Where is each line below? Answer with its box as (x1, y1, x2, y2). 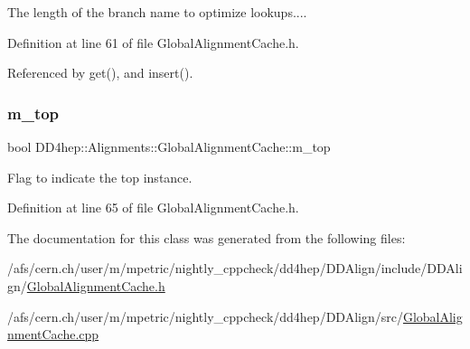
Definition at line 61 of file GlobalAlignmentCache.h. (7, 33, 299, 52)
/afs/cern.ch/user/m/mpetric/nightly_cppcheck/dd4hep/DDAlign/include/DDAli (7, 259, 463, 278)
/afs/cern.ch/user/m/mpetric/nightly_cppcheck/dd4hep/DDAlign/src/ (7, 307, 403, 325)
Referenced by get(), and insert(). (7, 63, 193, 82)
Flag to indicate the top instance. (7, 167, 193, 186)
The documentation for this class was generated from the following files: (7, 228, 406, 247)
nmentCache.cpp (7, 325, 99, 344)
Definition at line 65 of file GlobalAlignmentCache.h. (7, 198, 299, 217)
